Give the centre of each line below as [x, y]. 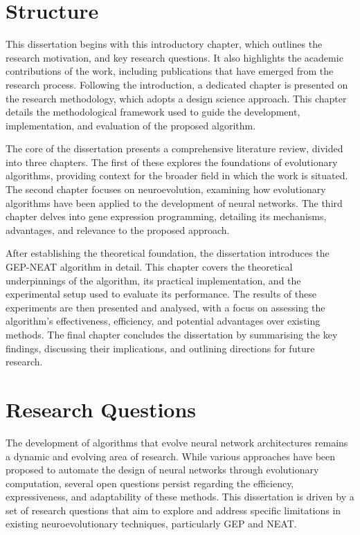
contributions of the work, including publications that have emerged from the [170, 71]
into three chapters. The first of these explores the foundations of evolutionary [172, 162]
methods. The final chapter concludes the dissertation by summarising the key [172, 334]
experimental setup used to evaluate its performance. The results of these [161, 294]
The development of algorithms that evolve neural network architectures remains [177, 442]
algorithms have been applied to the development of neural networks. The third [174, 202]
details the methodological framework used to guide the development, [153, 112]
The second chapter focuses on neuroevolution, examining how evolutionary [166, 189]
